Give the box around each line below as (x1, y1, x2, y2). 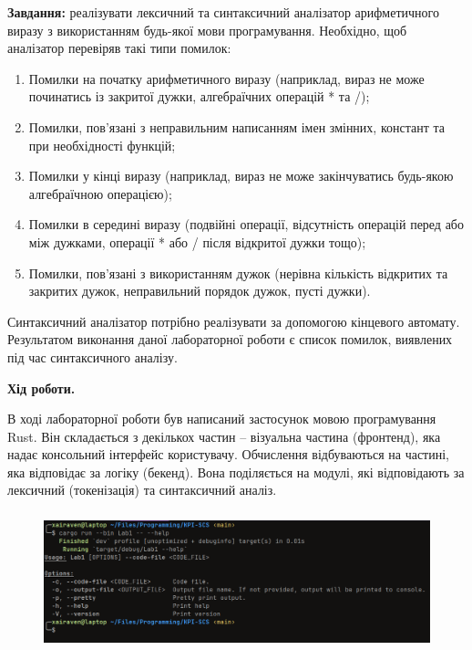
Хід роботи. (7, 378, 76, 397)
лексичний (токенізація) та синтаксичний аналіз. (7, 480, 277, 499)
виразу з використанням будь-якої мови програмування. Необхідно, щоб (7, 20, 407, 39)
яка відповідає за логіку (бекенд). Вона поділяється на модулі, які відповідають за (7, 462, 465, 481)
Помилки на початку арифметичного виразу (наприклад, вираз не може (28, 68, 425, 88)
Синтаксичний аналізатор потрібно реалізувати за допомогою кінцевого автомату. (7, 311, 460, 330)
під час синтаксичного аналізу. (7, 347, 178, 366)
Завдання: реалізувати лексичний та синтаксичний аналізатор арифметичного (7, 3, 439, 21)
